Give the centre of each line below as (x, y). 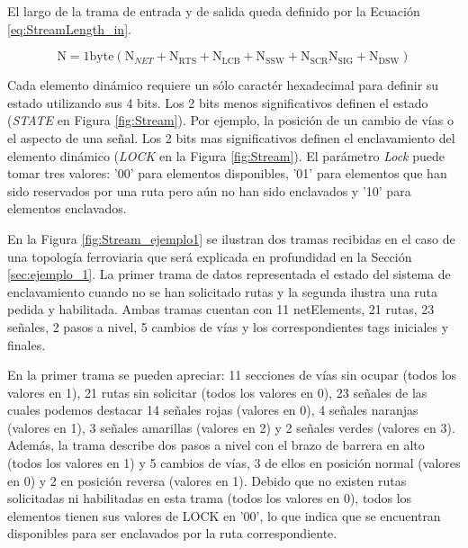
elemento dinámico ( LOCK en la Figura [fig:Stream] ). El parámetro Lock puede (226, 155)
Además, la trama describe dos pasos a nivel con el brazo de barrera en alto (216, 445)
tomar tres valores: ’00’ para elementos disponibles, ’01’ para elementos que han (227, 173)
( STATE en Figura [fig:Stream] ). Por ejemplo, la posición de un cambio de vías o (230, 120)
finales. (27, 344)
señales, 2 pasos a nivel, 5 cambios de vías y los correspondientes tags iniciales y (228, 326)
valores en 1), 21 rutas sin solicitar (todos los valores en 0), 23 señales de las (217, 392)
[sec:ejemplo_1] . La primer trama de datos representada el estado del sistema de (229, 274)
